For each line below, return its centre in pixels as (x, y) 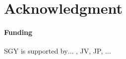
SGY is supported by (36, 51)
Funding (18, 32)
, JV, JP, (90, 51)
